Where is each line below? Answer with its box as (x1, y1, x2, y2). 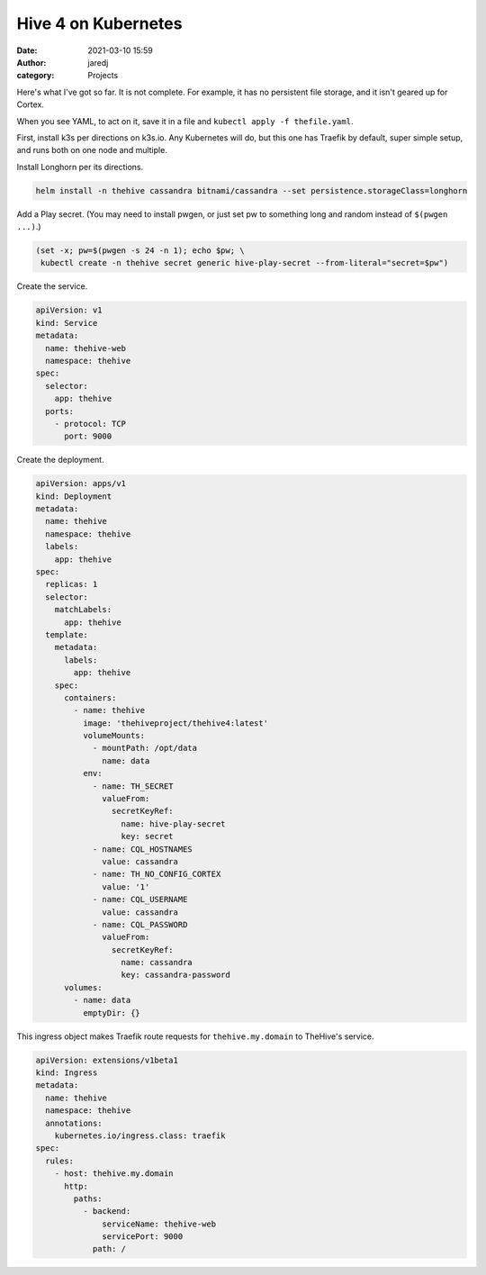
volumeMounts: (82, 730, 146, 741)
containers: (64, 692, 117, 702)
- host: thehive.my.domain (54, 1169, 175, 1179)
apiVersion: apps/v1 (35, 478, 126, 489)
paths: (73, 1193, 103, 1204)
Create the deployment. (16, 455, 104, 466)
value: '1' (102, 882, 150, 891)
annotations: (45, 1117, 103, 1128)
